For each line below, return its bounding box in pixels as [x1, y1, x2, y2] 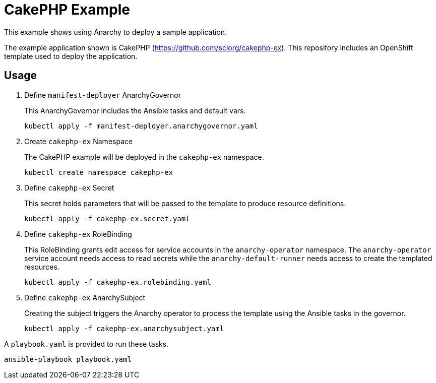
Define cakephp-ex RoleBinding [24, 229, 132, 238]
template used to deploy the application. [4, 51, 138, 60]
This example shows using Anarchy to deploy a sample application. [4, 27, 227, 36]
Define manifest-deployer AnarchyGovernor [24, 90, 181, 99]
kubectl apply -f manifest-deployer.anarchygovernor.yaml [24, 121, 258, 130]
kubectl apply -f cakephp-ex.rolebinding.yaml [24, 278, 211, 286]
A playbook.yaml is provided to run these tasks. [4, 339, 169, 348]
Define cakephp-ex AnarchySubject [24, 293, 146, 302]
